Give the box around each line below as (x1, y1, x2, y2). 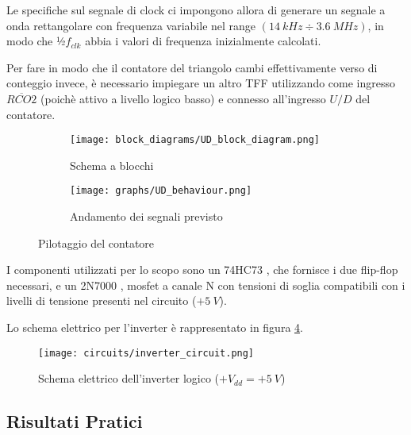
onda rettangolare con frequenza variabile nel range (6, 17, 256, 33)
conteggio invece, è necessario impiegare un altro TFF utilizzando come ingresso (6, 75, 396, 91)
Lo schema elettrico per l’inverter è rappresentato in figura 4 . (6, 319, 303, 336)
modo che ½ (6, 33, 66, 49)
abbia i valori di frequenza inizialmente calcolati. (85, 33, 321, 49)
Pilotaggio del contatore (38, 234, 155, 251)
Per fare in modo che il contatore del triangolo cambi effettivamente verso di (6, 59, 378, 75)
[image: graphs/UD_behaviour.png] (70, 185, 252, 197)
